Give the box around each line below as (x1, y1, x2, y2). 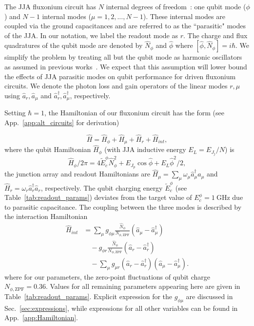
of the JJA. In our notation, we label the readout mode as (4, 30, 178, 40)
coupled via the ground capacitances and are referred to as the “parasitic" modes (4, 21, 246, 31)
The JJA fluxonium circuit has (4, 1, 96, 11)
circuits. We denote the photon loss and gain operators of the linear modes (4, 81, 228, 91)
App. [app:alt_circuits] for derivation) (4, 117, 119, 127)
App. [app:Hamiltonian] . (4, 312, 78, 323)
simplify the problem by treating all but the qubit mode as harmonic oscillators (4, 52, 242, 62)
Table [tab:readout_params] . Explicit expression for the (4, 291, 173, 301)
